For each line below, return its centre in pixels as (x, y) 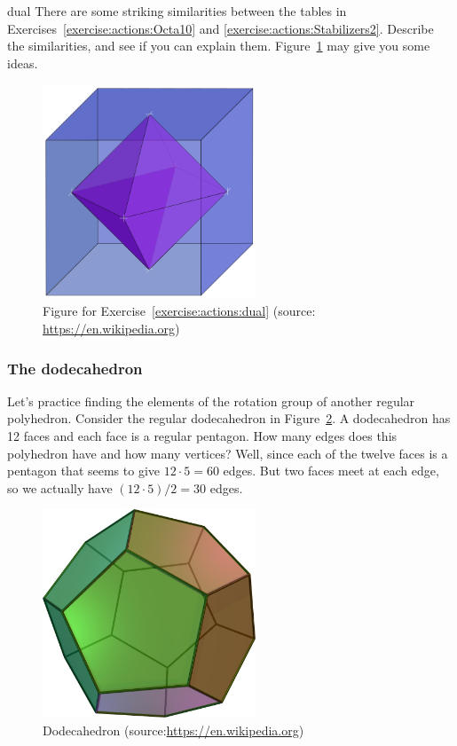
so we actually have (60, 487)
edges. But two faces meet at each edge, (331, 471)
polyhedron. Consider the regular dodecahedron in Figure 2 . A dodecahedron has (229, 418)
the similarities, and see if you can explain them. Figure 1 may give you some (219, 46)
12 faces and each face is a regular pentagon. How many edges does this (202, 436)
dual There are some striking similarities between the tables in (177, 11)
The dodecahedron (75, 368)
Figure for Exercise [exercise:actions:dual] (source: (179, 311)
